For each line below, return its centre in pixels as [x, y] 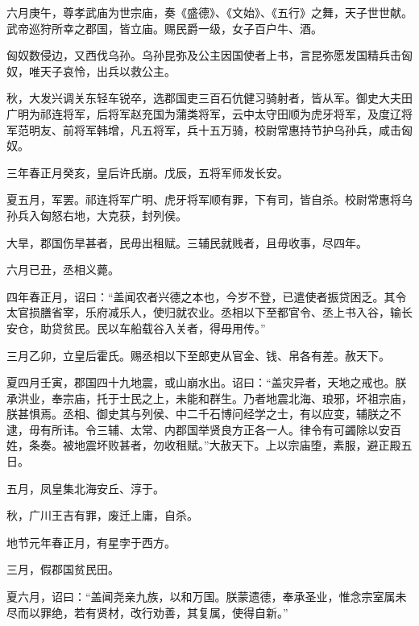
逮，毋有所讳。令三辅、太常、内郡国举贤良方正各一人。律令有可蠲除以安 [198, 429]
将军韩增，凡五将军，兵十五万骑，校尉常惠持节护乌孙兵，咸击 [237, 129]
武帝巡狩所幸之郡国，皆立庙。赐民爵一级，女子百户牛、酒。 [164, 28]
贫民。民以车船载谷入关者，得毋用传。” [164, 328]
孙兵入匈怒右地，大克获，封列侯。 [97, 215]
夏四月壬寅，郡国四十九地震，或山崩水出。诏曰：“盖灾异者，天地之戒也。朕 [207, 382]
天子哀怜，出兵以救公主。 [108, 70]
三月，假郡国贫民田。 [63, 569]
